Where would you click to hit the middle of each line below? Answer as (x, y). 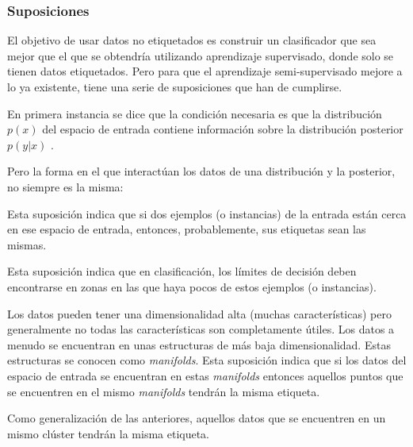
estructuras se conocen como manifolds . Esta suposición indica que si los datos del (207, 360)
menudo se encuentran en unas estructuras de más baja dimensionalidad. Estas (199, 344)
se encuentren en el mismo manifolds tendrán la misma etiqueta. (164, 391)
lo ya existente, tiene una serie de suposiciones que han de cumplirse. (175, 87)
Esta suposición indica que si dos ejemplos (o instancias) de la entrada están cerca (207, 213)
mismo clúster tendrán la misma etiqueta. (109, 433)
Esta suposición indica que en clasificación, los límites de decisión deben (182, 271)
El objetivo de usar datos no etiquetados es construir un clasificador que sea (192, 40)
